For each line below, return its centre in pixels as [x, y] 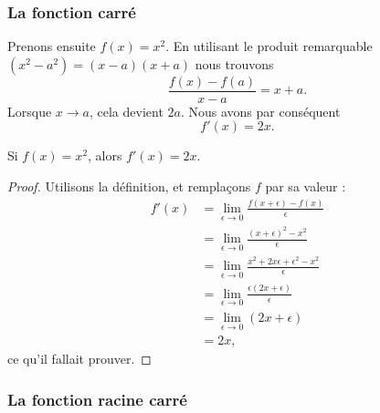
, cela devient [126, 111]
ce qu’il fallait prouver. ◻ [79, 359]
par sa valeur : [306, 186]
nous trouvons [234, 63]
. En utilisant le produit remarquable [269, 46]
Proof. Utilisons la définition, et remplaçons [129, 186]
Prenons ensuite [52, 46]
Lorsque [30, 111]
